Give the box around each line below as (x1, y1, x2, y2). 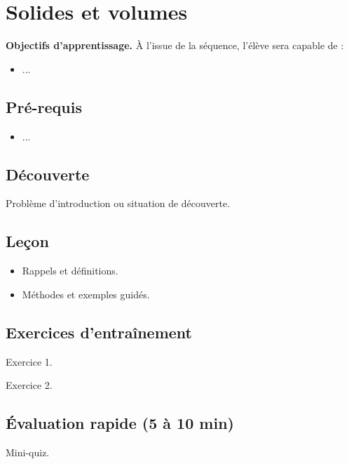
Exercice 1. (6, 354, 53, 369)
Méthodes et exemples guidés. (22, 286, 150, 301)
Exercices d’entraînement (6, 321, 192, 343)
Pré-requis (6, 95, 82, 117)
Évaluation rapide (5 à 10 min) (6, 412, 234, 434)
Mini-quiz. (6, 444, 50, 459)
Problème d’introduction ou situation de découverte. (6, 196, 231, 211)
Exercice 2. (6, 378, 53, 392)
